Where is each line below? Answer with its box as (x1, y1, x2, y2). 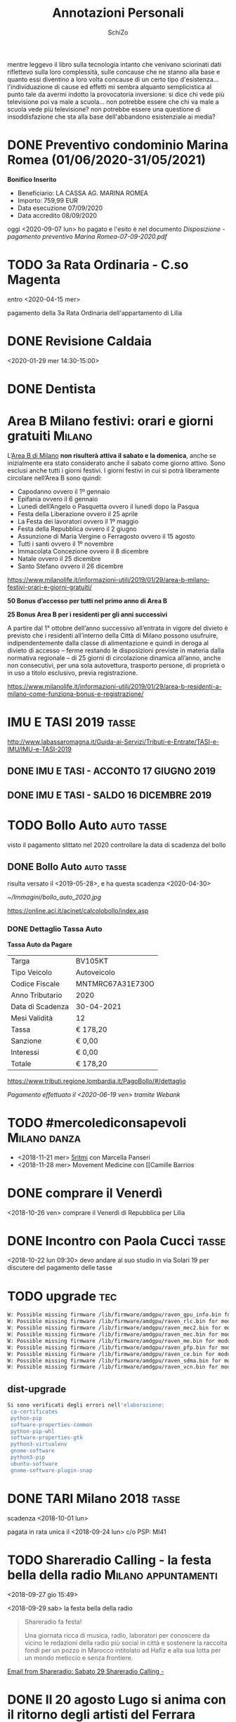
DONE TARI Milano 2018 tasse (7, 1490, 181, 1506)
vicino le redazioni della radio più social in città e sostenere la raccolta (24, 1638, 228, 1647)
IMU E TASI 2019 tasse (7, 714, 136, 730)
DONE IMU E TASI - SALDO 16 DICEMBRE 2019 (7, 789, 212, 801)
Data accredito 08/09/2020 (17, 211, 97, 219)
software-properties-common (10, 1421, 93, 1428)
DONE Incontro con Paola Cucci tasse (7, 1233, 226, 1249)
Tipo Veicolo (11, 967, 53, 977)
